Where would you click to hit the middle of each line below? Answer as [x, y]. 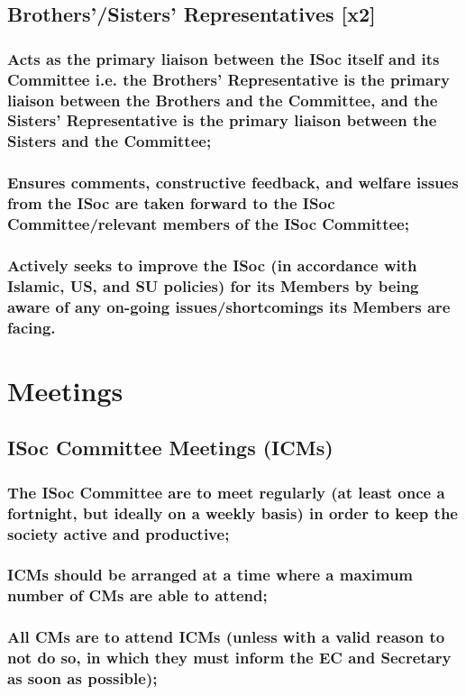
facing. [32, 327]
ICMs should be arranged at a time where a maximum [210, 575]
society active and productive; [119, 533]
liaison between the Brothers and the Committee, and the [223, 100]
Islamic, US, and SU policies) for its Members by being [213, 285]
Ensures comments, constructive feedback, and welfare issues [233, 183]
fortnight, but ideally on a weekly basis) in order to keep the [233, 512]
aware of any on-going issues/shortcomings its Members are [229, 306]
